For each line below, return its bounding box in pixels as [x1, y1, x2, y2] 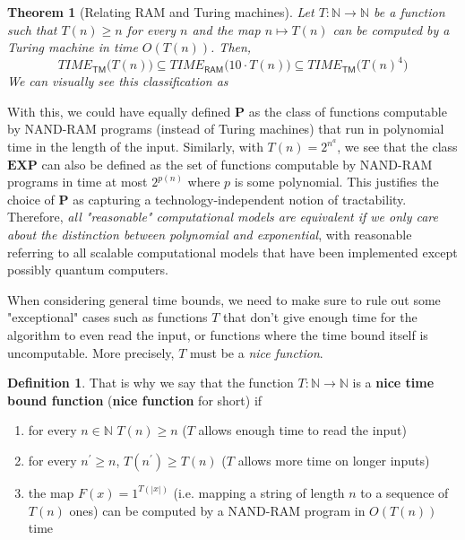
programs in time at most [7, 172, 148, 191]
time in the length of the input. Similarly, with [7, 137, 263, 156]
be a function [374, 3, 445, 21]
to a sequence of [360, 483, 449, 501]
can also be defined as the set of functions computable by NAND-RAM [41, 154, 433, 173]
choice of [7, 189, 55, 208]
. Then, [211, 38, 252, 57]
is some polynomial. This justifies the [234, 172, 439, 191]
